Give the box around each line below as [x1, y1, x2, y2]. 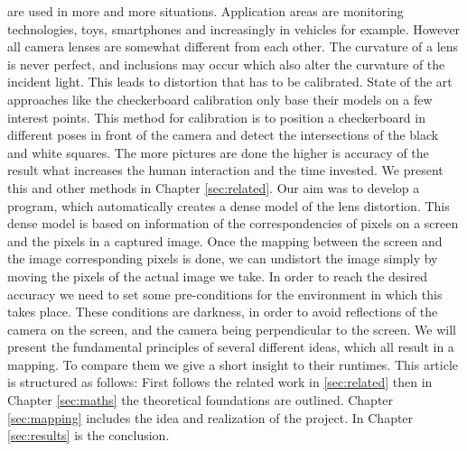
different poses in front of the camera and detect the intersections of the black [7, 125, 439, 144]
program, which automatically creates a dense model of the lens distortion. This [7, 196, 450, 215]
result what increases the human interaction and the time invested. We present [7, 161, 444, 179]
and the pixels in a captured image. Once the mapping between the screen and [7, 231, 443, 250]
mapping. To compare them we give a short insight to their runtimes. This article [7, 354, 459, 373]
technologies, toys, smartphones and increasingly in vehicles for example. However [7, 19, 461, 38]
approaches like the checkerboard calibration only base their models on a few [7, 89, 433, 108]
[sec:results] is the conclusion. [7, 426, 170, 445]
